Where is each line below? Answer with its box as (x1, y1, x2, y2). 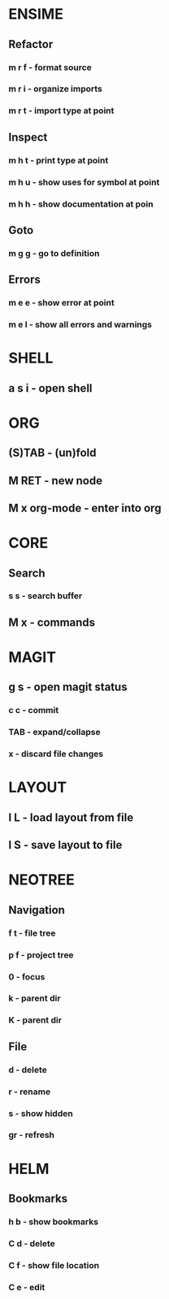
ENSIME (8, 5, 63, 24)
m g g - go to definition (8, 247, 100, 258)
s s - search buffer (8, 590, 83, 602)
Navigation (8, 903, 65, 917)
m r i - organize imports (8, 83, 103, 94)
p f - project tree (8, 949, 75, 960)
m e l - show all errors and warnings (8, 319, 153, 330)
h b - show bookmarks (8, 1216, 99, 1227)
